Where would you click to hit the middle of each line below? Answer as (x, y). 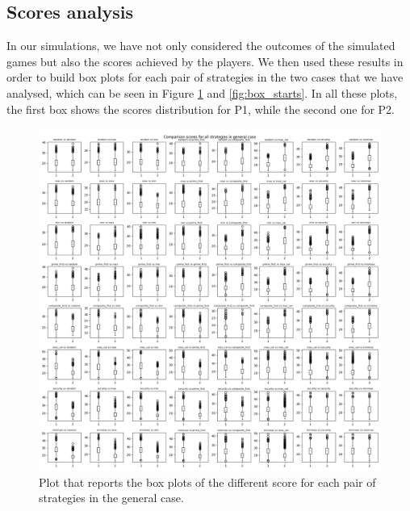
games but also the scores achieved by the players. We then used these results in (205, 61)
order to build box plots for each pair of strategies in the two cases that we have (205, 77)
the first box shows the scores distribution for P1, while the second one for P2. (201, 109)
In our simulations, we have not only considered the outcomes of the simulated (201, 46)
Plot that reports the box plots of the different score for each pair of (207, 482)
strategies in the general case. (111, 498)
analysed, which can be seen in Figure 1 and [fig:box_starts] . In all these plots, (202, 92)
